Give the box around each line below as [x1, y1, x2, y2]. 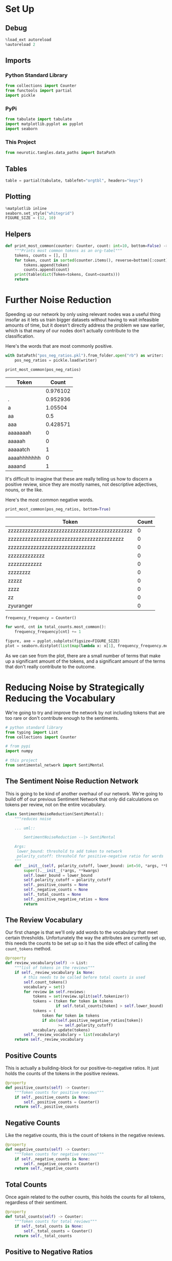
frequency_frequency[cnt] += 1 [14, 629, 81, 634]
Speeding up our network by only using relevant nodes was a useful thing [5, 311, 161, 317]
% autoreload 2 [5, 42, 36, 47]
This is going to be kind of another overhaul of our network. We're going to [5, 790, 163, 796]
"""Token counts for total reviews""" [14, 1219, 97, 1224]
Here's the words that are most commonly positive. [5, 343, 113, 349]
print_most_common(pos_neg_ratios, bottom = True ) [5, 506, 111, 512]
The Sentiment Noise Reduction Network [5, 777, 139, 786]
